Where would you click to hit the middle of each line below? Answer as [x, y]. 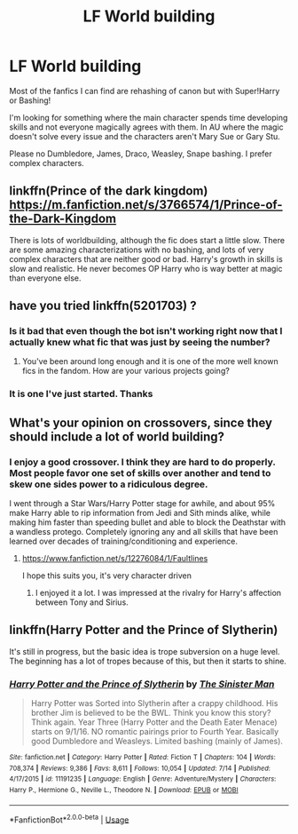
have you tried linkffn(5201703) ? [103, 306]
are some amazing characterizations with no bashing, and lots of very [137, 250]
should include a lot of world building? [117, 437]
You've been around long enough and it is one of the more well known [150, 361]
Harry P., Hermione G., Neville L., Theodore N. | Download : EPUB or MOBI [124, 790]
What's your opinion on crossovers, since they [141, 422]
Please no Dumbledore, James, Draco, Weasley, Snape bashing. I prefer [141, 154]
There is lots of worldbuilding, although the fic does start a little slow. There [147, 240]
